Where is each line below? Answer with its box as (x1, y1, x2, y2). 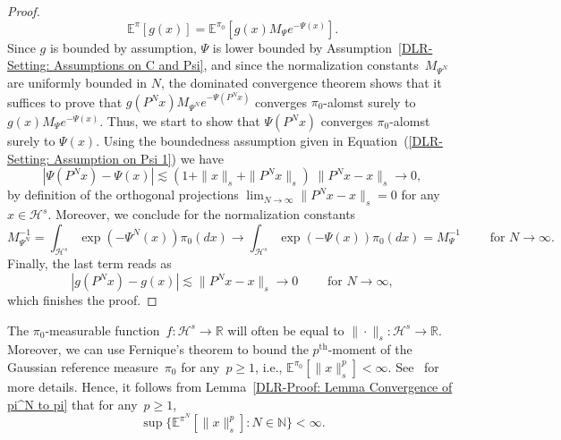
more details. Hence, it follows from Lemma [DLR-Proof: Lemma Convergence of (7, 377, 453, 395)
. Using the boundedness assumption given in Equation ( (96, 131, 409, 150)
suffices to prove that (7, 92, 123, 111)
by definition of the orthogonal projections (7, 185, 239, 204)
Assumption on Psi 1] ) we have (54, 148, 224, 167)
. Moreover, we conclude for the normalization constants (47, 205, 356, 224)
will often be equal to (227, 320, 344, 339)
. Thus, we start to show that (99, 112, 260, 131)
